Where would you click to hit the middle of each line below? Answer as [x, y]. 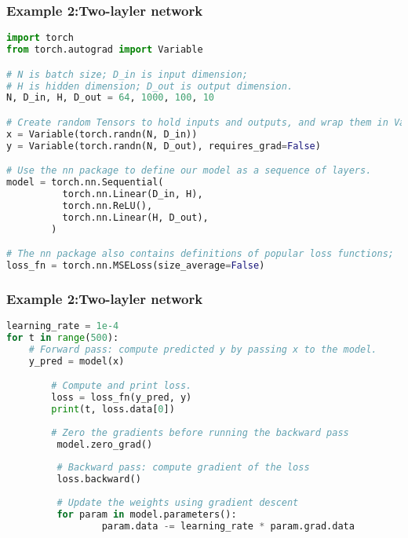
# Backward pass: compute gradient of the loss [183, 468]
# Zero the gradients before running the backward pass [200, 432]
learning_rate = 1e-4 [63, 326]
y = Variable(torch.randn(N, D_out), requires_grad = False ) [164, 146]
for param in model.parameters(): [147, 514]
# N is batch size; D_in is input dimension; [127, 74]
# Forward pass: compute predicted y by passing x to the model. [203, 349]
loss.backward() [99, 479]
